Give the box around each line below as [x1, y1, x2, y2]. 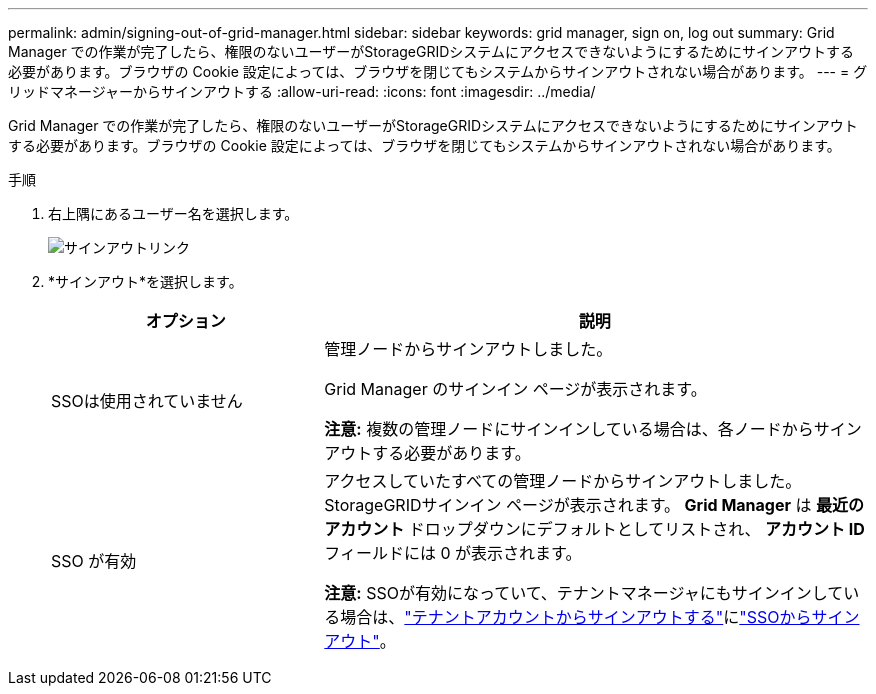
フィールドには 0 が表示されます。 [324, 543, 582, 563]
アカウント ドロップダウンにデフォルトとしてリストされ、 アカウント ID [324, 519, 865, 539]
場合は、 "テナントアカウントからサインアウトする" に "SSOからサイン [340, 607, 860, 627]
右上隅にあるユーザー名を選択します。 [48, 205, 299, 222]
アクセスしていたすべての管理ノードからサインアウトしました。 [324, 471, 802, 491]
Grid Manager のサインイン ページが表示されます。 [324, 379, 707, 399]
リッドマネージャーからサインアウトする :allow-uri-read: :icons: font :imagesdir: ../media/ [8, 83, 596, 100]
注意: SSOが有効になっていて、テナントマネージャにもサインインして [324, 583, 844, 603]
